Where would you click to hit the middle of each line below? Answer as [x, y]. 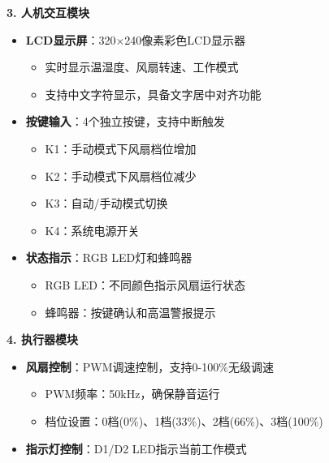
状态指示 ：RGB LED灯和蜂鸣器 [109, 257]
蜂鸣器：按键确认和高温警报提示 [130, 312]
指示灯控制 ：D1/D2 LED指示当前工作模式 [136, 448]
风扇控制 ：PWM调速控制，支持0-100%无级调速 [149, 366]
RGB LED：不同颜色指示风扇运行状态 [145, 284]
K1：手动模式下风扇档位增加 [121, 148]
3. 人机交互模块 [48, 12]
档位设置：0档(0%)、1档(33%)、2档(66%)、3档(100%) [184, 420]
